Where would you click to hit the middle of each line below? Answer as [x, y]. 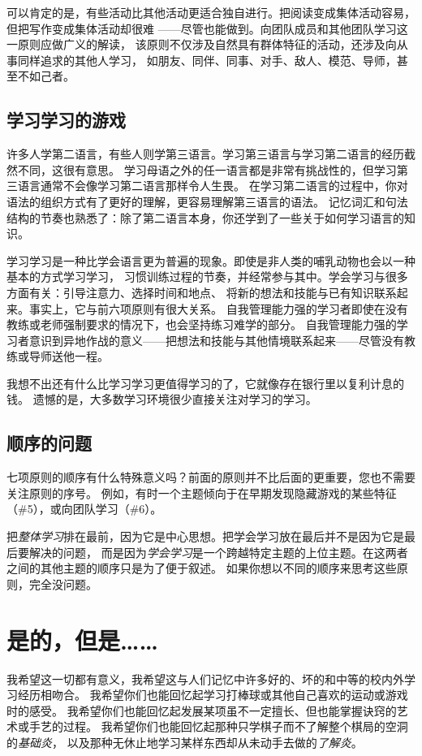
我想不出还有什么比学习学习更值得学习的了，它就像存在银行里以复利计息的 [205, 383]
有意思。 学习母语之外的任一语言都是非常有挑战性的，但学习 [235, 169]
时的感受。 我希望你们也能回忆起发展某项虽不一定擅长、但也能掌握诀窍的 [202, 710]
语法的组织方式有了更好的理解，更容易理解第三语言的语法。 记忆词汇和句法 [207, 201]
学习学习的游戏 [66, 120]
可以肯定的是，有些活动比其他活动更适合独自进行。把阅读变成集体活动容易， [211, 12]
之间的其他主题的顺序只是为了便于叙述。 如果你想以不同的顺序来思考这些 [202, 568]
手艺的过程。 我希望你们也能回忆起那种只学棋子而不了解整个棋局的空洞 [218, 726]
